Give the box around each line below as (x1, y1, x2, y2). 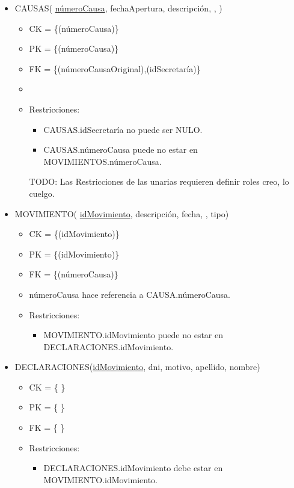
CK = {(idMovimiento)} (29, 227, 120, 240)
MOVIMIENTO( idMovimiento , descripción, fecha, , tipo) (14, 207, 229, 220)
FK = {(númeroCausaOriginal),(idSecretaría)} (29, 62, 201, 75)
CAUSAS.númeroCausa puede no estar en (43, 143, 198, 156)
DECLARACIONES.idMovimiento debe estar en (43, 462, 223, 474)
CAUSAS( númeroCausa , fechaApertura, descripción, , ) (14, 2, 222, 14)
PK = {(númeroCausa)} (29, 42, 119, 55)
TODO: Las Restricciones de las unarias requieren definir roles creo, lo (29, 175, 289, 188)
